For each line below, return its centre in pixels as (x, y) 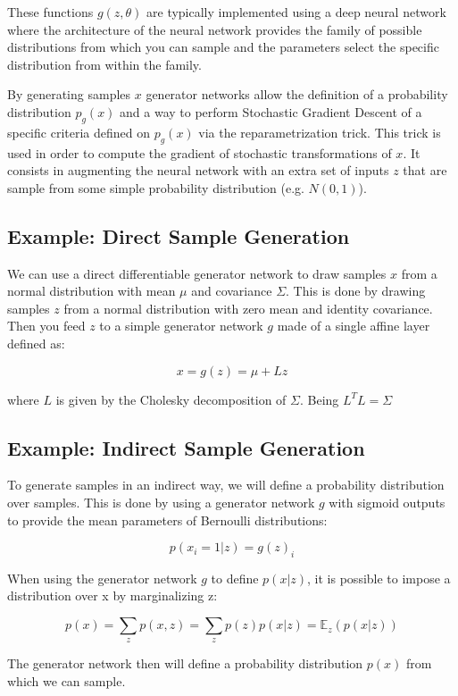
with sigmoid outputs (387, 502)
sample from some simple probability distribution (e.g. (156, 187)
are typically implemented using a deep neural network (296, 12)
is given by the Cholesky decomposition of (171, 399)
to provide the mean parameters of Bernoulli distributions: (167, 520)
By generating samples (69, 94)
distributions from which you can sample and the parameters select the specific (223, 47)
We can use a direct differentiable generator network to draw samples (197, 273)
